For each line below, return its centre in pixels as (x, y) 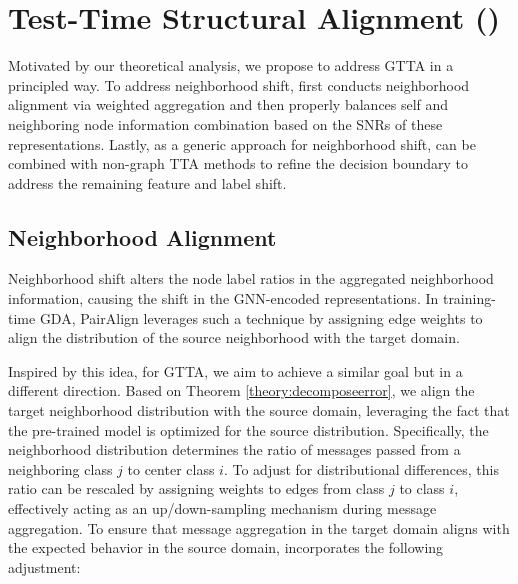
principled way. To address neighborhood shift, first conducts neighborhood (239, 84)
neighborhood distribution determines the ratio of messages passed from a (234, 449)
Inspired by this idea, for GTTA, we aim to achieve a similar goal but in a (235, 370)
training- (469, 298)
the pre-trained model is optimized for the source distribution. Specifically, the (248, 429)
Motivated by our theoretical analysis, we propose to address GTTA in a (231, 65)
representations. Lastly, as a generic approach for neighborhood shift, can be (242, 143)
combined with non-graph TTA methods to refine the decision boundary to (238, 163)
